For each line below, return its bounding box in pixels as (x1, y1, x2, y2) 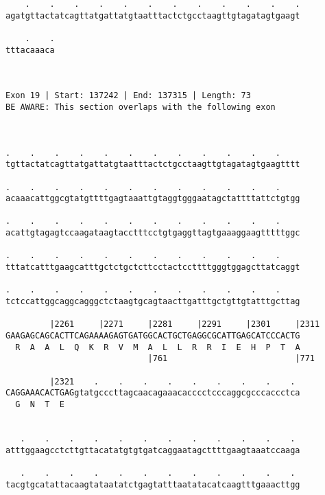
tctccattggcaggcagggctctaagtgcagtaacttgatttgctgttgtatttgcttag (5, 297, 300, 307)
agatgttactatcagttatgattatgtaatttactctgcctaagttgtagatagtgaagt (5, 10, 300, 21)
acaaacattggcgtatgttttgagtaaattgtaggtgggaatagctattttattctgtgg (5, 194, 300, 204)
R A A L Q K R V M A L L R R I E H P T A (15, 342, 300, 352)
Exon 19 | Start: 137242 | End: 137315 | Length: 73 (5, 91, 251, 101)
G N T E (15, 399, 64, 409)
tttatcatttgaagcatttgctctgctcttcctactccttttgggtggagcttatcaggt (5, 262, 300, 273)
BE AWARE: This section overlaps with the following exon (5, 102, 276, 112)
